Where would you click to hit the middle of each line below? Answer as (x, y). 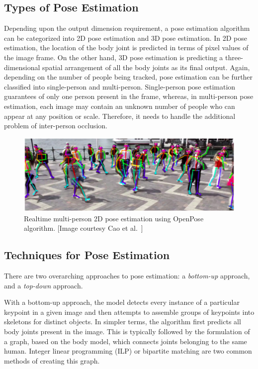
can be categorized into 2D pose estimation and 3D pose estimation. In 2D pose (126, 38)
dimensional (22, 67)
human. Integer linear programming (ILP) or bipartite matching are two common (128, 351)
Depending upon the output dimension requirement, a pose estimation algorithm (127, 28)
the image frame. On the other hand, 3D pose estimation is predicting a (114, 57)
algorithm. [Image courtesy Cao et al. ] (84, 228)
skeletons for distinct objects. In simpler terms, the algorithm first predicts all (123, 322)
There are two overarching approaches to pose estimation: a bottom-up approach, (127, 275)
